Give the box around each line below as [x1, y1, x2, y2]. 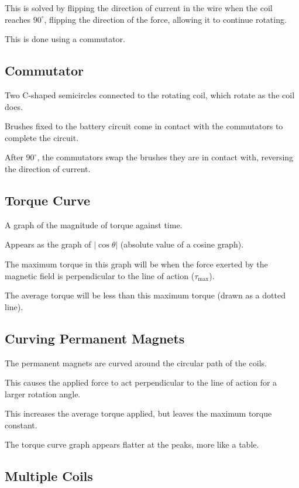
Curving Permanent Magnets [5, 329, 185, 347]
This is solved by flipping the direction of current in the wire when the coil [5, 2, 273, 13]
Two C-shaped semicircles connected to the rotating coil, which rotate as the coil [5, 88, 295, 101]
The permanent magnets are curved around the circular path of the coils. [5, 356, 267, 369]
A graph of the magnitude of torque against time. [5, 218, 183, 231]
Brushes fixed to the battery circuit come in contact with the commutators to [5, 120, 283, 132]
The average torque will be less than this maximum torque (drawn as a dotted [5, 289, 286, 301]
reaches [5, 13, 31, 25]
